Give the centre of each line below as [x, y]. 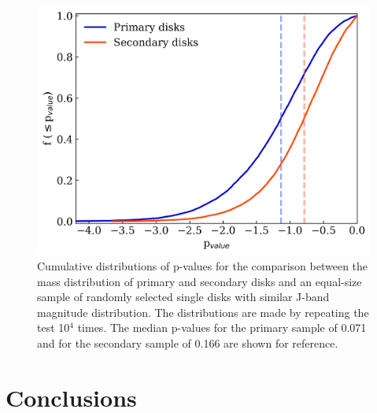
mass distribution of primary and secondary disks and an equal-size [200, 281]
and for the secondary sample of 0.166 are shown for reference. [188, 342]
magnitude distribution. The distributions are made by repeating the [203, 312]
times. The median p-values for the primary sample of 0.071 [222, 327]
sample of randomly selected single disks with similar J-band [183, 297]
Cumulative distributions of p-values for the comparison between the [203, 266]
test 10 [54, 327]
